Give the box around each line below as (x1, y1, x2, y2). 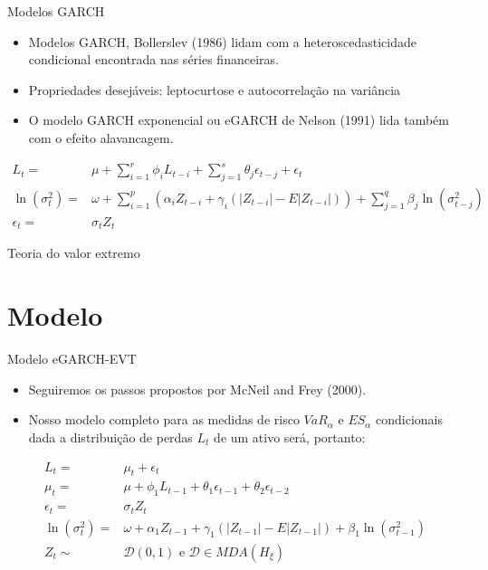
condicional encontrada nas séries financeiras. (28, 50, 279, 69)
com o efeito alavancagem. (28, 128, 174, 147)
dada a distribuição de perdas (28, 427, 193, 446)
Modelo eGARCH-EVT (7, 349, 137, 368)
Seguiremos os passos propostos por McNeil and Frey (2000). (28, 379, 367, 398)
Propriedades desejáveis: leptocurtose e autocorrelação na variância (28, 80, 401, 99)
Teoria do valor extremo (7, 243, 140, 262)
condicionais (376, 410, 444, 429)
